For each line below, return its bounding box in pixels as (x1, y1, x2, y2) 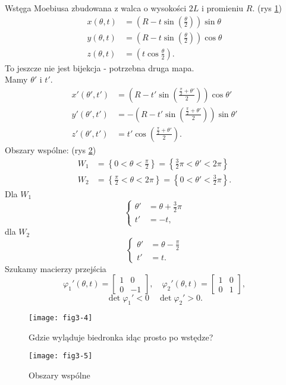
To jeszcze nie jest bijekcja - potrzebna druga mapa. (5, 61, 194, 74)
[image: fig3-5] (29, 352, 93, 361)
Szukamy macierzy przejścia (5, 262, 106, 274)
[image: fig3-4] (29, 314, 93, 323)
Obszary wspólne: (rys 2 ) (5, 143, 96, 156)
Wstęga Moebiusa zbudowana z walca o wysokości (5, 2, 187, 14)
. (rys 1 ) (252, 2, 282, 14)
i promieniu (202, 2, 244, 14)
